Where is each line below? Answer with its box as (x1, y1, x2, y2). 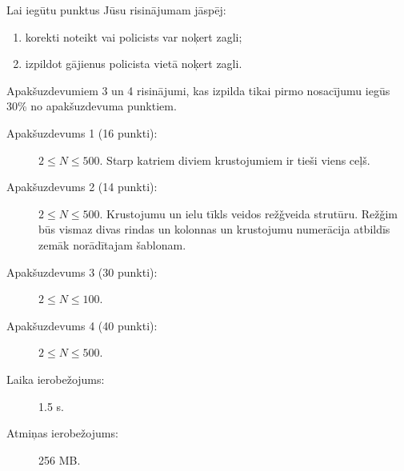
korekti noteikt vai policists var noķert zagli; (25, 28, 242, 45)
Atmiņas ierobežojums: (6, 425, 118, 441)
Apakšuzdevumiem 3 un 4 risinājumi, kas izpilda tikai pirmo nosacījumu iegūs (6, 82, 390, 98)
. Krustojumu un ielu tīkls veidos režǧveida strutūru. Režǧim (99, 205, 398, 222)
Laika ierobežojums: (6, 370, 105, 387)
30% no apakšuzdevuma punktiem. (6, 98, 177, 114)
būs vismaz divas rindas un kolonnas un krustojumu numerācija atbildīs (38, 221, 390, 237)
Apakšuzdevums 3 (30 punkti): (6, 263, 158, 280)
